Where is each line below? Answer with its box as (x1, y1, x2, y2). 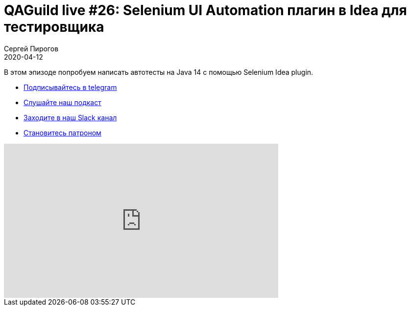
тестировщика (4, 19, 104, 35)
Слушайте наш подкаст (24, 98, 101, 107)
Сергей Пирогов (4, 44, 59, 53)
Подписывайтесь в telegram (24, 83, 117, 91)
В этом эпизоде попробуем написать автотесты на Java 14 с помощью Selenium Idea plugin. (4, 67, 314, 76)
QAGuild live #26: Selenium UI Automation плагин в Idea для (4, 2, 407, 19)
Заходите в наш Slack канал (24, 113, 117, 122)
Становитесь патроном (24, 128, 101, 137)
